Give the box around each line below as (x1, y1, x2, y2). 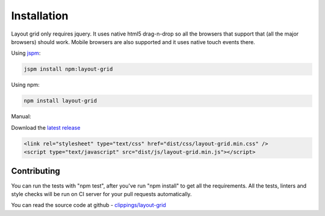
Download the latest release (11, 124, 81, 131)
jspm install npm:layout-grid (23, 66, 113, 72)
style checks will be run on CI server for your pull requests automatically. (11, 190, 192, 197)
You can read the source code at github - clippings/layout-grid (11, 202, 167, 209)
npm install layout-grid (23, 97, 97, 104)
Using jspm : (11, 49, 41, 57)
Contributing (11, 166, 60, 176)
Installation (11, 9, 69, 22)
